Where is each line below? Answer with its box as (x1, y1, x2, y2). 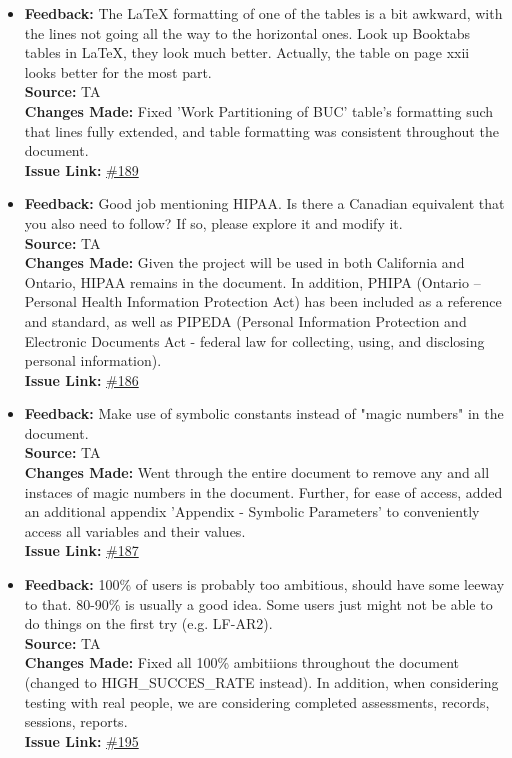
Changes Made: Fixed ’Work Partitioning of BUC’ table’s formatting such (24, 100, 494, 121)
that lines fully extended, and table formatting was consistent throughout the (24, 120, 499, 141)
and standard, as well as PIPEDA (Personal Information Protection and (24, 310, 467, 331)
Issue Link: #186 (24, 369, 139, 390)
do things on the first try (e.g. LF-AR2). (24, 613, 273, 634)
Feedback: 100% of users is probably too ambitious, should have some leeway (24, 574, 505, 595)
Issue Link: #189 (24, 159, 139, 180)
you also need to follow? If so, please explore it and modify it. (24, 212, 403, 233)
